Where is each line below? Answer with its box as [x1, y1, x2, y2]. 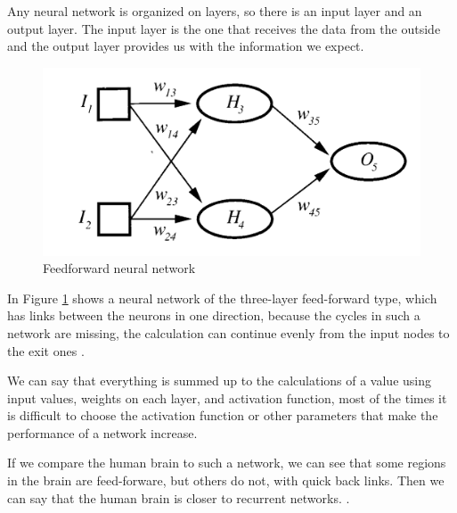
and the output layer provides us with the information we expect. [7, 37, 364, 55]
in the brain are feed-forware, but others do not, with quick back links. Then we [7, 471, 445, 490]
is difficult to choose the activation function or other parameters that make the [7, 406, 438, 425]
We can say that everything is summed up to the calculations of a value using [7, 371, 432, 390]
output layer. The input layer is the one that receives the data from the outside [7, 19, 441, 37]
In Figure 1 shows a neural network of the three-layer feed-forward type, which [7, 288, 437, 307]
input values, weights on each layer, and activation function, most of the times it [7, 388, 447, 407]
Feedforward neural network [43, 259, 196, 277]
